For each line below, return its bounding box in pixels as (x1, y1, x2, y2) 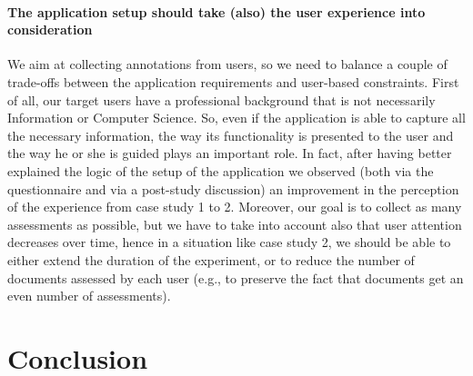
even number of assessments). (7, 286, 171, 305)
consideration (7, 20, 93, 39)
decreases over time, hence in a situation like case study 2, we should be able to (7, 233, 451, 252)
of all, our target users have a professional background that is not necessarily (7, 90, 436, 109)
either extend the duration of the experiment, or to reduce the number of (7, 250, 415, 269)
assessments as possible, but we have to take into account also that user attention (7, 214, 462, 233)
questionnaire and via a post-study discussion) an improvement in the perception (7, 179, 459, 198)
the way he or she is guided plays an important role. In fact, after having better (7, 143, 452, 163)
